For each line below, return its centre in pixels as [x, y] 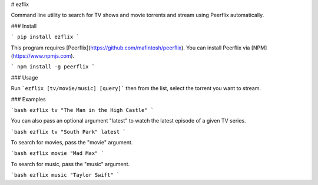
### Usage [24, 77]
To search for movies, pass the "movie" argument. [72, 143]
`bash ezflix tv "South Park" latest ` [68, 132]
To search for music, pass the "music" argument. [70, 164]
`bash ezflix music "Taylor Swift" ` [65, 175]
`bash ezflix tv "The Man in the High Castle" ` [82, 110]
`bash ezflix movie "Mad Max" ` [57, 153]
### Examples [29, 99]
